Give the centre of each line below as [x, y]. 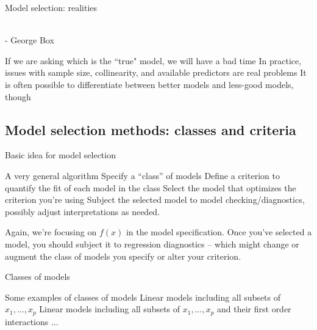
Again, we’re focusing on [51, 232]
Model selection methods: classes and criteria [151, 129]
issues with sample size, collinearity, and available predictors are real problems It [156, 72]
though [18, 96]
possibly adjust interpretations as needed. [83, 211]
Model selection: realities [51, 7]
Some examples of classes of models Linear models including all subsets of [143, 297]
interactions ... [32, 321]
